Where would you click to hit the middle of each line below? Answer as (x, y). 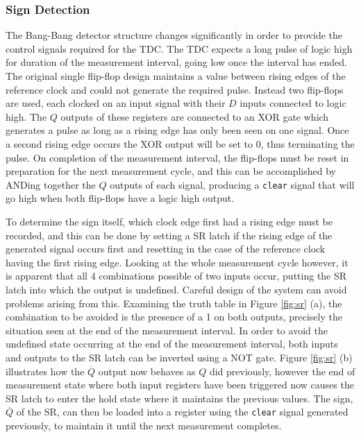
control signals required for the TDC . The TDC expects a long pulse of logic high (179, 48)
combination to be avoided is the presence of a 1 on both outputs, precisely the (174, 317)
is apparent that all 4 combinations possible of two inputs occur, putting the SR (176, 276)
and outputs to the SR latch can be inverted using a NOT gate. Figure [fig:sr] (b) (179, 357)
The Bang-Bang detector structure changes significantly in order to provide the (174, 35)
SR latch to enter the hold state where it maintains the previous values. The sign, (179, 398)
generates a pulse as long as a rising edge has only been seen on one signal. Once (177, 130)
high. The (26, 116)
